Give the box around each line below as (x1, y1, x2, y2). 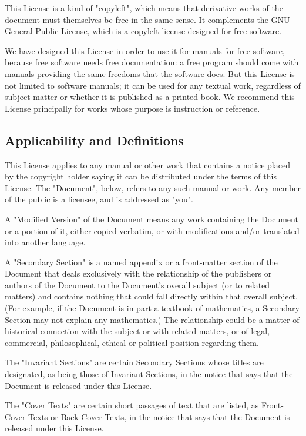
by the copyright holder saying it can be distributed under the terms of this (5, 170, 277, 182)
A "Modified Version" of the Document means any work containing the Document (5, 212, 298, 225)
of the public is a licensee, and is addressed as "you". (5, 193, 193, 205)
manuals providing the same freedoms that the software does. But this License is (5, 67, 295, 79)
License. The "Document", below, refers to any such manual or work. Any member (5, 181, 301, 194)
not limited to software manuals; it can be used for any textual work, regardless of (5, 79, 301, 91)
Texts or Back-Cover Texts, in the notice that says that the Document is (28, 410, 290, 422)
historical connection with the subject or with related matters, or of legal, (5, 325, 270, 337)
